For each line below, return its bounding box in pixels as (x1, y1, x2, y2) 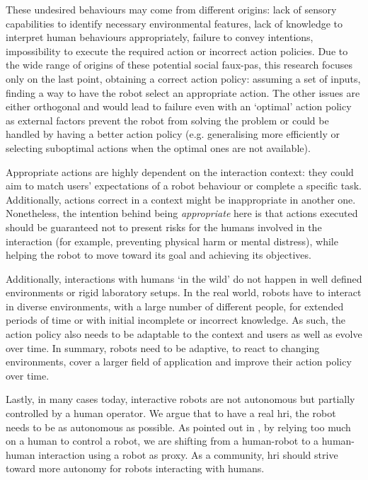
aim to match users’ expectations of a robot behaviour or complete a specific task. (6, 178, 362, 193)
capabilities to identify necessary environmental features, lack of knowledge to (6, 16, 343, 30)
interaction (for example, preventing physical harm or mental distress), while (6, 233, 338, 248)
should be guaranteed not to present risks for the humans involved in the (6, 219, 322, 234)
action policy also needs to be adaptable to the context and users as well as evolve (6, 327, 362, 341)
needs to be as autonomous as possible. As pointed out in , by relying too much (6, 419, 351, 434)
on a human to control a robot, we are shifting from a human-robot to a (6, 433, 319, 448)
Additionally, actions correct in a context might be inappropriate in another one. (6, 192, 356, 206)
